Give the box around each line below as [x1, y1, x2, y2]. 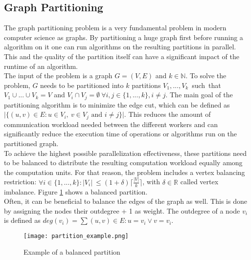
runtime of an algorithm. [4, 61, 78, 71]
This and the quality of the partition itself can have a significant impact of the [4, 51, 239, 61]
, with [142, 176, 160, 187]
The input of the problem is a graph [4, 70, 113, 81]
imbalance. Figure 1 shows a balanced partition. [4, 186, 148, 196]
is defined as [4, 215, 41, 225]
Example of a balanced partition [23, 246, 120, 257]
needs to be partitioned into [40, 80, 124, 90]
